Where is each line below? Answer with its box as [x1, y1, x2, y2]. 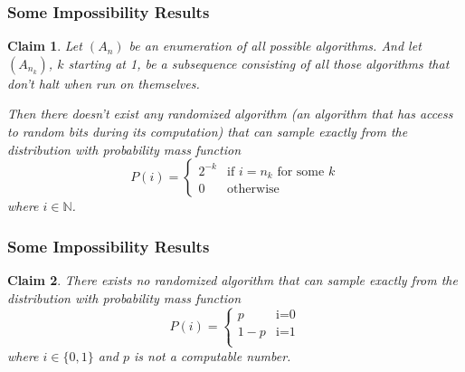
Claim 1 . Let [7, 36, 82, 55]
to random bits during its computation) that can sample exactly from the [7, 122, 408, 140]
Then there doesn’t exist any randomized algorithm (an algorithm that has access [7, 104, 453, 123]
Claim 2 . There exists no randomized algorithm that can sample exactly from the [7, 271, 458, 289]
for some [277, 165, 325, 178]
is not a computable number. [133, 346, 291, 365]
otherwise [227, 183, 280, 196]
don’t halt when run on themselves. [7, 73, 200, 92]
